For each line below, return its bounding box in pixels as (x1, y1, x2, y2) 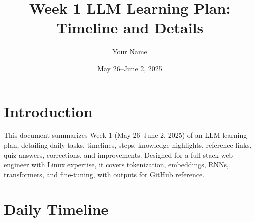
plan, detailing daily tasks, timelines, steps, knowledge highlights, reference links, (4, 140, 252, 150)
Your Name (112, 46, 147, 57)
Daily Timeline (4, 198, 109, 219)
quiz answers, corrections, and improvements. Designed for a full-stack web (4, 149, 233, 160)
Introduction (4, 101, 93, 121)
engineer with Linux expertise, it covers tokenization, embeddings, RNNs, (4, 159, 229, 170)
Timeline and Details (56, 17, 204, 38)
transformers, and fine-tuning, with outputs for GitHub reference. (4, 169, 205, 179)
